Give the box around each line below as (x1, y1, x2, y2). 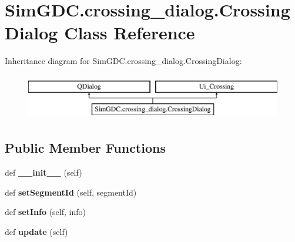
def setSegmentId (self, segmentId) (5, 186, 137, 198)
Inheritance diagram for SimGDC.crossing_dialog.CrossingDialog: (5, 55, 242, 67)
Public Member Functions (5, 139, 166, 157)
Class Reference (64, 21, 195, 45)
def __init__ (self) (5, 166, 82, 179)
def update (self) (5, 226, 68, 238)
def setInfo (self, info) (5, 206, 86, 218)
